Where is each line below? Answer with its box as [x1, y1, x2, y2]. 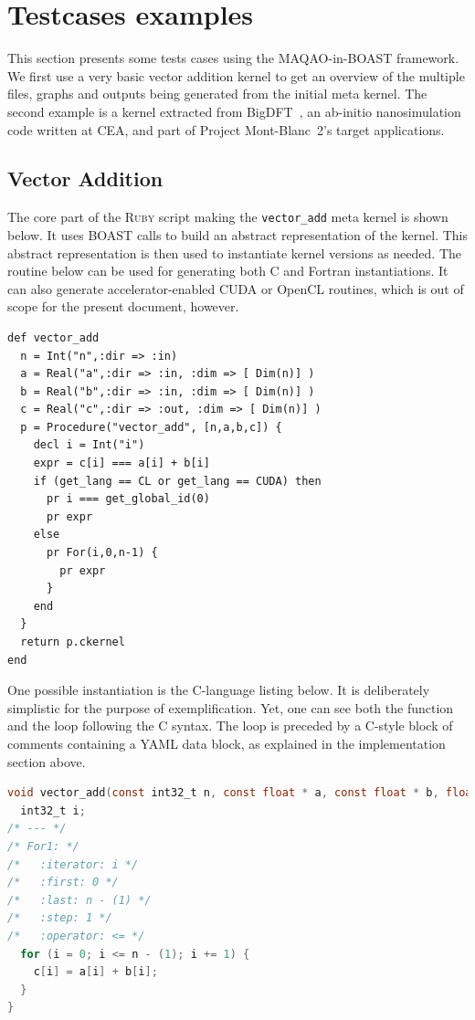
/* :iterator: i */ [7, 857, 139, 871]
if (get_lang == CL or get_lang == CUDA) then [33, 474, 322, 488]
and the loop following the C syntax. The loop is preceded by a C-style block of [7, 716, 453, 735]
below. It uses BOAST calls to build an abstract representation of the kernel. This [7, 225, 469, 244]
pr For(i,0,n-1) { [46, 546, 158, 560]
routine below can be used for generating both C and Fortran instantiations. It [7, 261, 449, 280]
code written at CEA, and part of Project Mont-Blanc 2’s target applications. [7, 120, 445, 139]
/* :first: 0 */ [7, 876, 119, 889]
